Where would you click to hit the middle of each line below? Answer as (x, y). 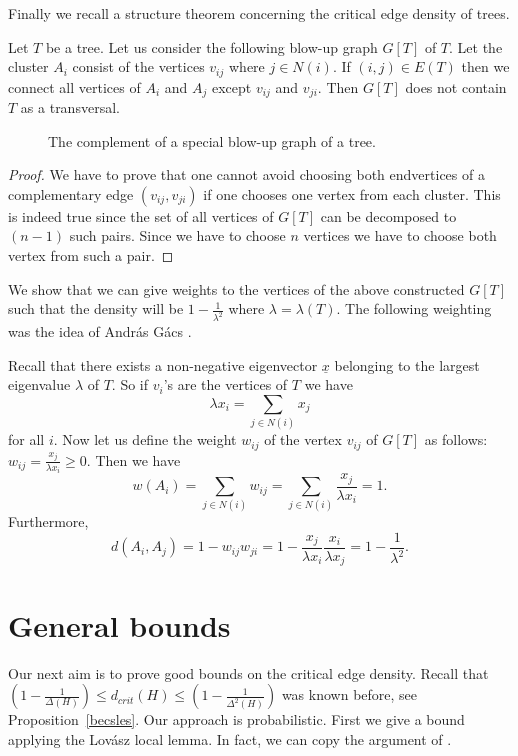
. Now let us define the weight (145, 439)
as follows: (456, 439)
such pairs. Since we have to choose (177, 235)
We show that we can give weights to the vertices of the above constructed (236, 288)
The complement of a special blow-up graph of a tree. (212, 140)
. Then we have (133, 459)
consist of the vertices (138, 66)
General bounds (119, 624)
